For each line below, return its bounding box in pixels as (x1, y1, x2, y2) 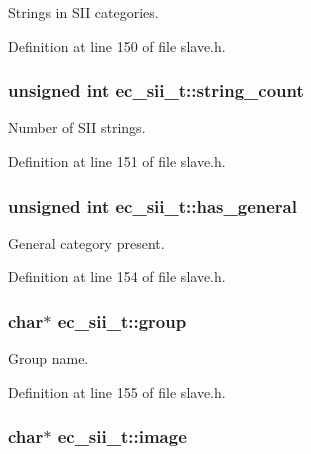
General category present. (8, 232, 165, 253)
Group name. (8, 348, 89, 369)
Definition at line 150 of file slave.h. (8, 35, 226, 56)
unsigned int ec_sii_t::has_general (8, 193, 297, 218)
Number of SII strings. (8, 117, 146, 138)
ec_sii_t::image (57, 424, 187, 449)
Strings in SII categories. (8, 2, 159, 22)
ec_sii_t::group (57, 308, 187, 333)
